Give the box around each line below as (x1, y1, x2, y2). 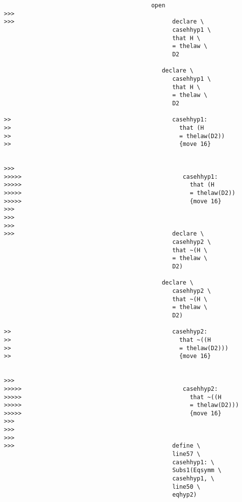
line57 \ (172, 451, 200, 458)
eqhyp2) (172, 491, 197, 499)
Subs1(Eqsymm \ (172, 467, 221, 474)
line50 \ (172, 483, 200, 490)
